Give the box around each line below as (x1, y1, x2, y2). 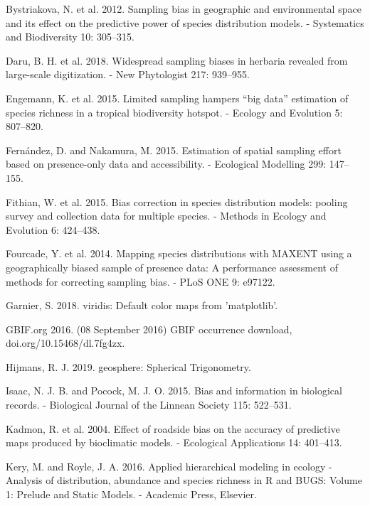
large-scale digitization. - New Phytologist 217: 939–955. (6, 67, 250, 82)
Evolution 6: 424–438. (6, 222, 100, 237)
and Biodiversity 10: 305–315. (6, 29, 134, 44)
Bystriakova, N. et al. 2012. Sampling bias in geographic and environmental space (6, 1, 361, 16)
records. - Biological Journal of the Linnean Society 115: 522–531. (6, 397, 292, 412)
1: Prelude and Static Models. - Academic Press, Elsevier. (6, 487, 257, 502)
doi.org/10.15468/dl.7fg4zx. (6, 335, 125, 350)
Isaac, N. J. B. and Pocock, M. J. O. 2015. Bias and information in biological (6, 383, 342, 398)
